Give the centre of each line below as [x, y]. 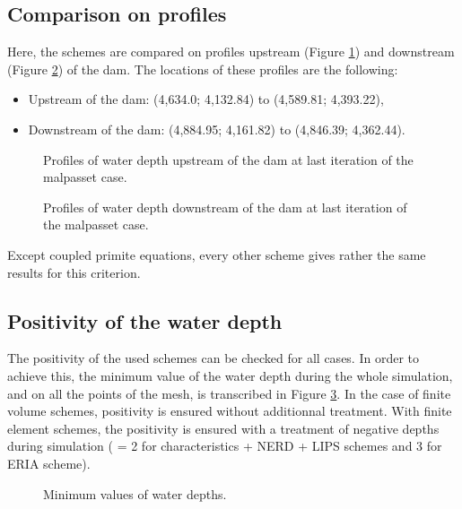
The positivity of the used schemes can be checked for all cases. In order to [214, 358]
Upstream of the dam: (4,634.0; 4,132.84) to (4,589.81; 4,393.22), [206, 99]
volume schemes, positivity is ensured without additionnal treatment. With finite [230, 411]
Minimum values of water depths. [135, 493]
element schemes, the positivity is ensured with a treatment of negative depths [223, 428]
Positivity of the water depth [145, 320]
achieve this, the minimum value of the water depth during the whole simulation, [230, 375]
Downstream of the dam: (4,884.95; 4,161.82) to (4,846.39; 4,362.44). [217, 129]
